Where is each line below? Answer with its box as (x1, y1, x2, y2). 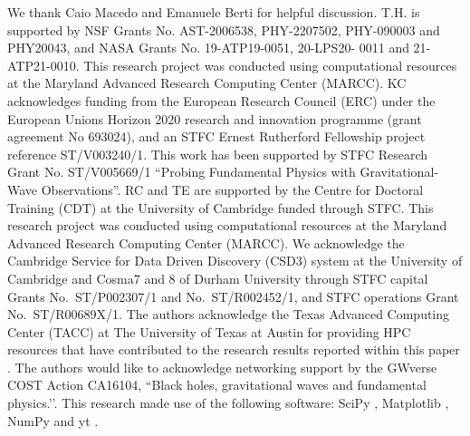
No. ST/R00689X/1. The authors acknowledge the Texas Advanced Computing (7, 305, 450, 324)
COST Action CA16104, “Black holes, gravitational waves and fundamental (7, 375, 427, 394)
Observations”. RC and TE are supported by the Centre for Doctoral (41, 179, 424, 199)
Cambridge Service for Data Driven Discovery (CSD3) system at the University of (7, 251, 463, 270)
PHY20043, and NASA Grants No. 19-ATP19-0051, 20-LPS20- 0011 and (7, 38, 409, 57)
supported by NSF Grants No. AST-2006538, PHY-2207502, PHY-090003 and (7, 20, 440, 39)
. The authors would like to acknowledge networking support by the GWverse (7, 357, 437, 376)
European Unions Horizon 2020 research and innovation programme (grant (7, 109, 422, 128)
